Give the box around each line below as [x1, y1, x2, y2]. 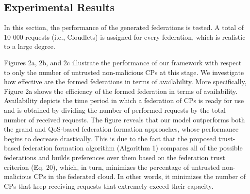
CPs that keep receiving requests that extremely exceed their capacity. [4, 180, 214, 191]
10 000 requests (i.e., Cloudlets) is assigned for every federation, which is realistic [4, 31, 246, 42]
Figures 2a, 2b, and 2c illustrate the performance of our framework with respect [4, 57, 242, 67]
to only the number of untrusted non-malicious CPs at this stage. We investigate [4, 67, 244, 77]
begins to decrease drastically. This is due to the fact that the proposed [4, 133, 217, 143]
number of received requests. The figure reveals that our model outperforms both [4, 114, 245, 124]
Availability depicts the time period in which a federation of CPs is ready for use [4, 95, 244, 105]
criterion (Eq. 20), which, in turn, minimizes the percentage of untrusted [4, 162, 220, 172]
